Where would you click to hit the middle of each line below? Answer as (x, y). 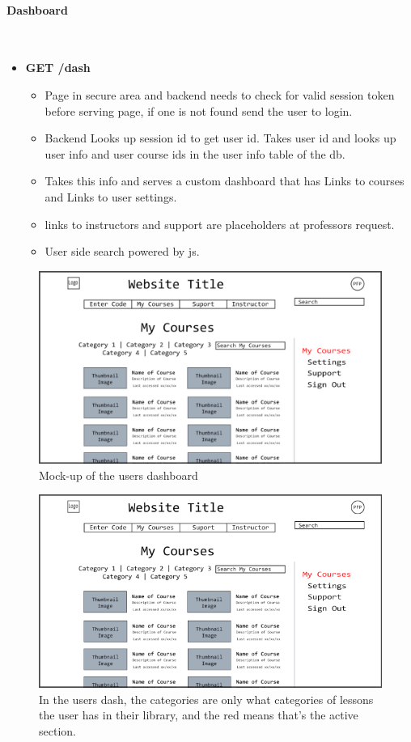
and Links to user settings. (111, 196)
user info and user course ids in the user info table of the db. (195, 153)
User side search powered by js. (122, 251)
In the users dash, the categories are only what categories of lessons (206, 699)
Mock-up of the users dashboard (119, 475)
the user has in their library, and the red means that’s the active (199, 715)
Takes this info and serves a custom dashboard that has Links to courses (225, 181)
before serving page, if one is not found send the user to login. (199, 110)
